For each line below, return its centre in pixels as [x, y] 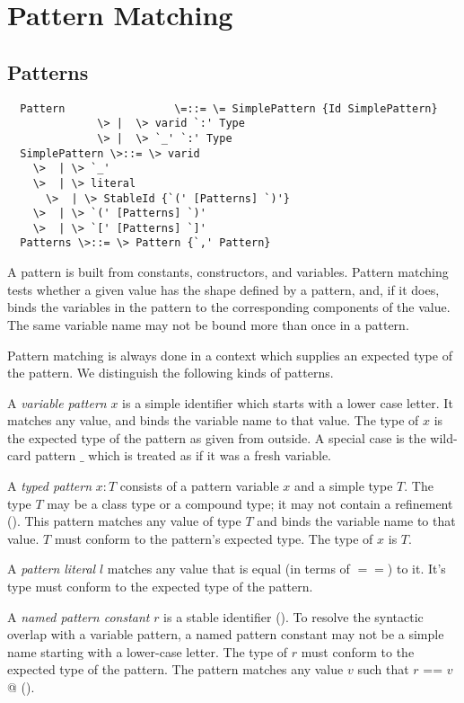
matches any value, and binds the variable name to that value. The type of [213, 420]
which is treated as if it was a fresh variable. [210, 455]
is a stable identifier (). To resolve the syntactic [293, 616]
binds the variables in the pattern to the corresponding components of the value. [229, 307]
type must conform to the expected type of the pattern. [160, 587]
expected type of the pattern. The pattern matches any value [175, 669]
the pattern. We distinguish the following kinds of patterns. [171, 373]
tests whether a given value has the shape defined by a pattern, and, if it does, [223, 289]
